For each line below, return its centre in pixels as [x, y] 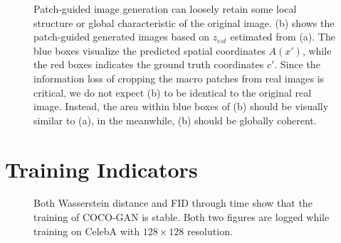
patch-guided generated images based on [122, 37]
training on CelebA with [87, 231]
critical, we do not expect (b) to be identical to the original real [173, 92]
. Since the [297, 64]
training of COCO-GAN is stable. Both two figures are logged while [182, 217]
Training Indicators [101, 169]
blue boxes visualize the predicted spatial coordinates [149, 50]
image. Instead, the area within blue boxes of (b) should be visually [181, 106]
